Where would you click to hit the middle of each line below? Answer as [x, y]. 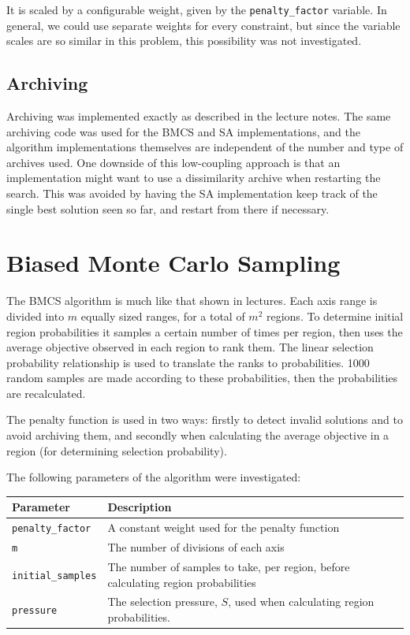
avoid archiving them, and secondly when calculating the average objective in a [198, 435]
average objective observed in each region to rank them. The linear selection [190, 347]
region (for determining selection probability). [117, 450]
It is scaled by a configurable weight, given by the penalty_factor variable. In [197, 9]
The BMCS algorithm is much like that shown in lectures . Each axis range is [192, 301]
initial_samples [54, 576]
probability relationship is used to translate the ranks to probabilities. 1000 [188, 362]
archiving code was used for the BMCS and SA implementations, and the [183, 131]
